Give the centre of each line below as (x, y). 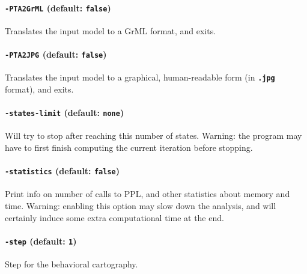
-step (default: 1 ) (41, 241)
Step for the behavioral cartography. (71, 264)
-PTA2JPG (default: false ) (56, 54)
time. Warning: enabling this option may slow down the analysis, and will (141, 206)
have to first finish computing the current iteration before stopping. (129, 148)
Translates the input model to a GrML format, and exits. (111, 30)
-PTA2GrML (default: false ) (58, 8)
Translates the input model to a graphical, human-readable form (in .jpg (140, 77)
